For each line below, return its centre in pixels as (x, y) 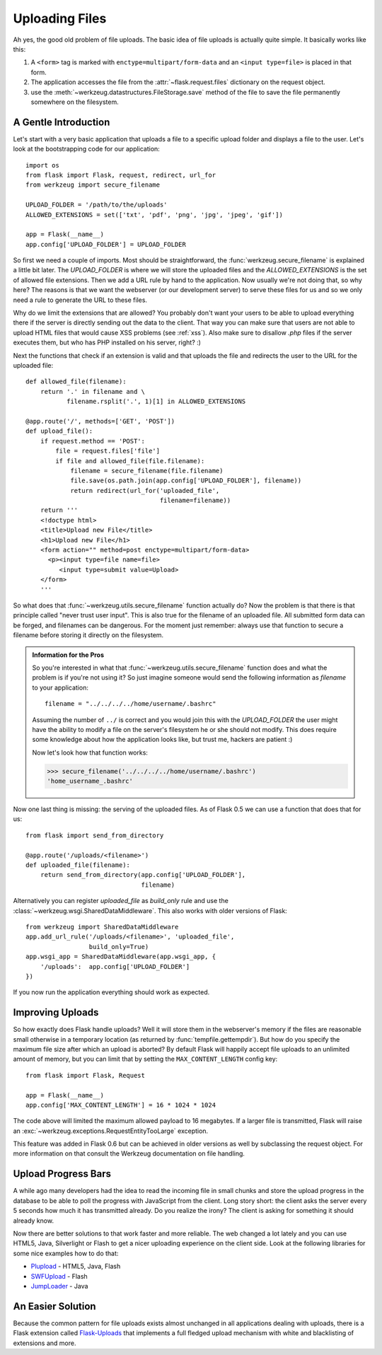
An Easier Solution (54, 1306)
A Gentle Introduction (62, 122)
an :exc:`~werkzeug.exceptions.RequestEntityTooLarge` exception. (111, 1131)
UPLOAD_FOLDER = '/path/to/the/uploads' (97, 205)
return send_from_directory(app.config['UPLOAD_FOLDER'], (143, 875)
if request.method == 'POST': (92, 441)
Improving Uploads (56, 1012)
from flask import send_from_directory (95, 835)
